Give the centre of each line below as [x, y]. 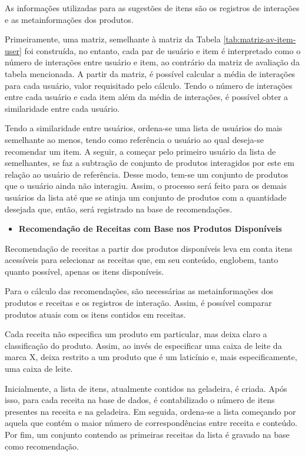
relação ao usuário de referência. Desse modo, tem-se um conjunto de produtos [147, 174]
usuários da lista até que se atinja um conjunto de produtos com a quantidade [146, 197]
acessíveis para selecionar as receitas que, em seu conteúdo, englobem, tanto [142, 260]
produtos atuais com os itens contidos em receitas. [95, 314]
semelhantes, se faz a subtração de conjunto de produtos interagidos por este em [150, 163]
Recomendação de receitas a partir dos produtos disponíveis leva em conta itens [149, 248]
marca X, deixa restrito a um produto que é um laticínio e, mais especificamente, [151, 357]
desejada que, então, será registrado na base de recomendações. [119, 209]
